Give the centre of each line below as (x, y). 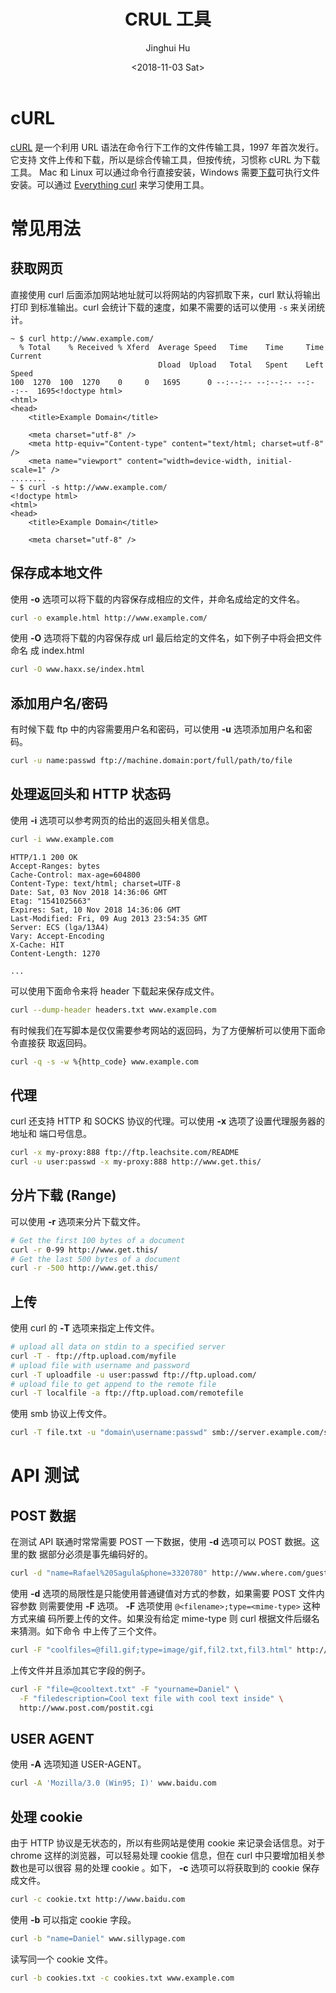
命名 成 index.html (47, 651)
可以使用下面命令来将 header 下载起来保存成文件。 (115, 991)
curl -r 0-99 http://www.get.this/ (84, 1250)
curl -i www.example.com (62, 839)
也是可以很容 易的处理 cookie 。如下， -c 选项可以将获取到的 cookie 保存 (169, 1868)
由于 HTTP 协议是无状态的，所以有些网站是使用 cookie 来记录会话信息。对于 (168, 1843)
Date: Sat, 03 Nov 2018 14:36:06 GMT (89, 892)
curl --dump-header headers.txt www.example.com (113, 1010)
